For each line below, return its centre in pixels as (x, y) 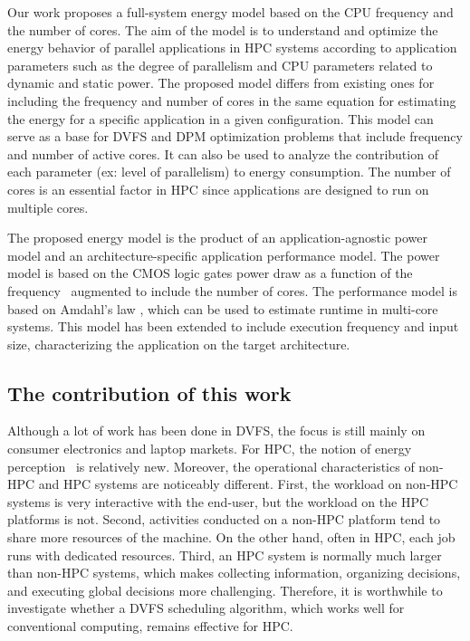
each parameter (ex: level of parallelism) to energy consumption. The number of (229, 172)
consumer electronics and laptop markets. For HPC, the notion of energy (210, 449)
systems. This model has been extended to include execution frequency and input (233, 326)
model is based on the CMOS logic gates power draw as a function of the (210, 273)
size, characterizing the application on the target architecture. (179, 344)
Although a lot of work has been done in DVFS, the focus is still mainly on (216, 431)
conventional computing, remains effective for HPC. (150, 626)
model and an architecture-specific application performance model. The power (224, 255)
